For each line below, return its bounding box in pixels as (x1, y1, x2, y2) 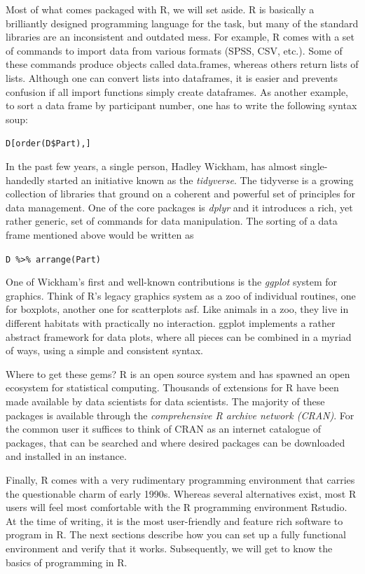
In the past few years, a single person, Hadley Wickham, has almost (6, 159, 297, 173)
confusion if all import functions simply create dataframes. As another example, (6, 84, 349, 99)
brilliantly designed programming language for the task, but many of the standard (6, 15, 359, 30)
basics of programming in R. (6, 554, 128, 569)
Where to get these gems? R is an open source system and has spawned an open (6, 366, 350, 381)
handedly (6, 172, 45, 187)
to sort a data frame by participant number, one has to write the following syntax (6, 98, 357, 113)
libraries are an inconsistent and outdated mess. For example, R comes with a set (6, 29, 355, 44)
